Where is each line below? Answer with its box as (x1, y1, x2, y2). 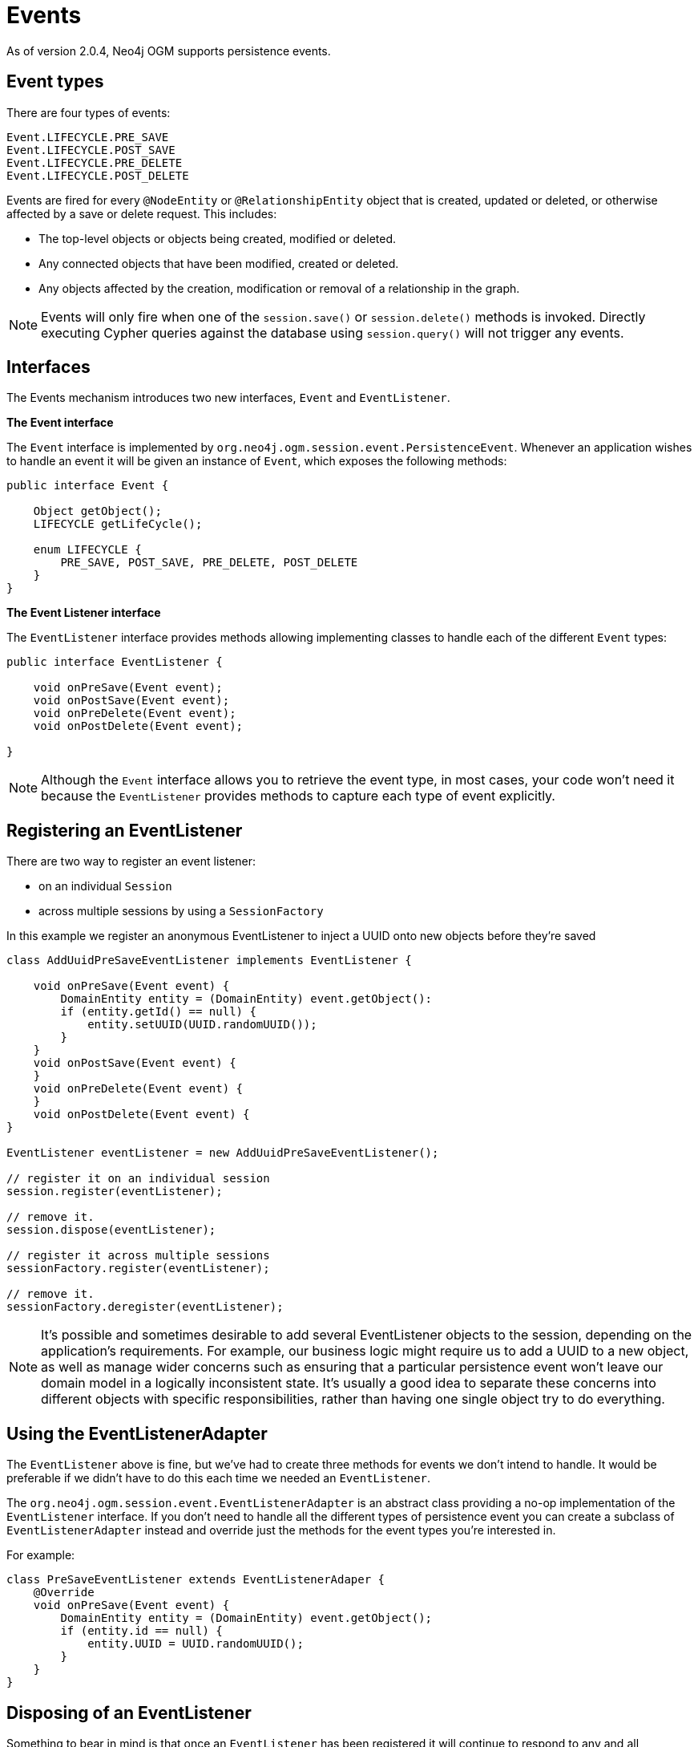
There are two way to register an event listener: (6, 854, 256, 869)
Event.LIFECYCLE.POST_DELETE (6, 168, 189, 182)
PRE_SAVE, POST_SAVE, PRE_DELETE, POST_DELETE (60, 556, 358, 569)
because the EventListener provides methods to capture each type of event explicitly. (41, 788, 555, 805)
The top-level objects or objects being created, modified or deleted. (38, 231, 397, 245)
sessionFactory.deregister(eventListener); (6, 1300, 284, 1314)
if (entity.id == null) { (60, 1624, 223, 1638)
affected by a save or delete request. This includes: (6, 206, 277, 221)
